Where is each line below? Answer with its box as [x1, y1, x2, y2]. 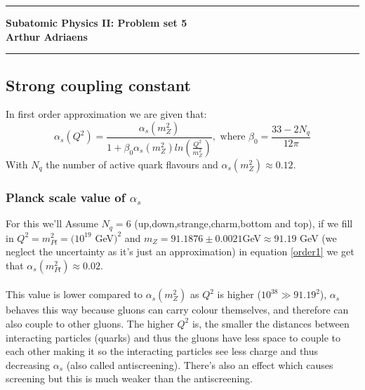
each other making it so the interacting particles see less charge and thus [6, 344, 319, 358]
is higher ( [217, 287, 261, 302]
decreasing [6, 357, 51, 372]
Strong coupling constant [6, 74, 191, 95]
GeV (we [300, 230, 337, 245]
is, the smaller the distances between [192, 316, 350, 330]
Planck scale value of [6, 188, 126, 206]
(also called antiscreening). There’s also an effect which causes [66, 357, 333, 372]
